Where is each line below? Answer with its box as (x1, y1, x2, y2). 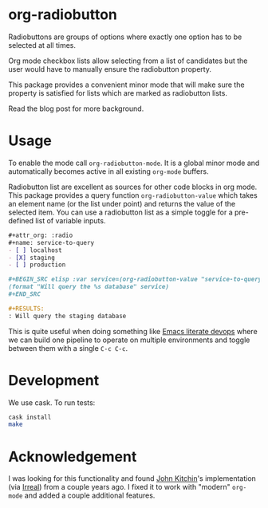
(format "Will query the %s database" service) (8, 283, 170, 291)
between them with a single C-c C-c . (8, 343, 128, 352)
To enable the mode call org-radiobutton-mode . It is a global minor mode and (8, 158, 260, 167)
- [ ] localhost (8, 246, 62, 254)
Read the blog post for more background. (8, 104, 144, 113)
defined (8, 215, 34, 225)
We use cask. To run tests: (8, 397, 96, 408)
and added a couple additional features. (24, 490, 156, 500)
